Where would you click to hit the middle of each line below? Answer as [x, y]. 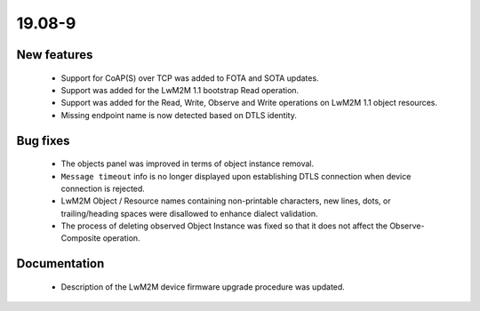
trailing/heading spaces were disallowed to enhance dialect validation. [190, 213]
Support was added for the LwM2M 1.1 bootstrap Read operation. [180, 90]
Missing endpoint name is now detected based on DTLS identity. [179, 115]
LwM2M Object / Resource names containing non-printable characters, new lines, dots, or [226, 201]
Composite [81, 238]
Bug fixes [43, 141]
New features [55, 55]
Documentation [60, 263]
